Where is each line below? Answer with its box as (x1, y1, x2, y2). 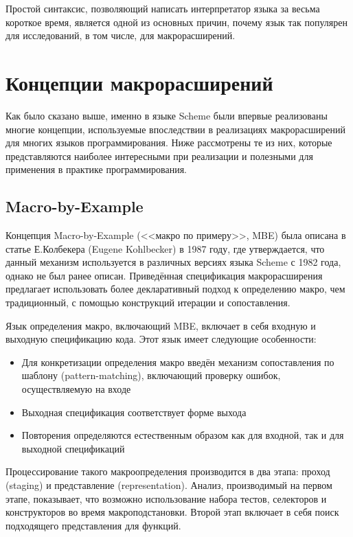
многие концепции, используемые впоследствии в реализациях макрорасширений (5, 122, 345, 136)
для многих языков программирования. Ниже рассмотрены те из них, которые (5, 135, 332, 150)
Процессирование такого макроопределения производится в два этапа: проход (5, 464, 330, 479)
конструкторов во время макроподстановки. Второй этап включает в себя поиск (5, 505, 339, 519)
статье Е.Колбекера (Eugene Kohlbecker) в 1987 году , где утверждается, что (5, 241, 325, 255)
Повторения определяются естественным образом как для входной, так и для (21, 428, 344, 442)
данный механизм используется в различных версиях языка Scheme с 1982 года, (5, 255, 341, 269)
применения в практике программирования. (5, 162, 187, 176)
